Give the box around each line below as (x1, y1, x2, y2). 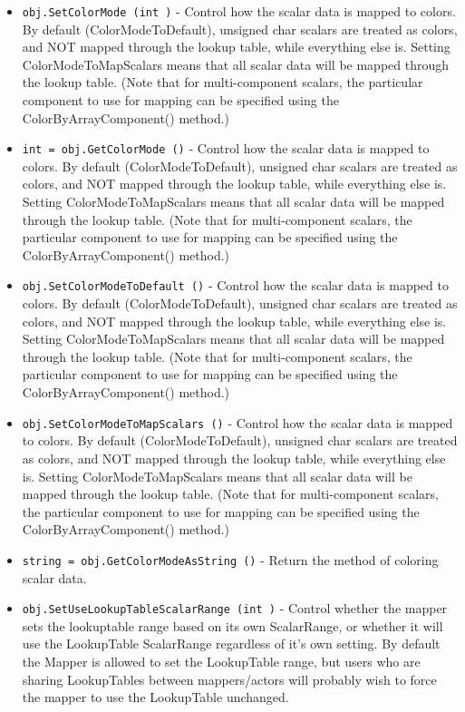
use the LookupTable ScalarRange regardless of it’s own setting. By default (22, 634, 441, 653)
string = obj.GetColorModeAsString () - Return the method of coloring (22, 550, 439, 569)
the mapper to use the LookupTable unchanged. (22, 688, 289, 707)
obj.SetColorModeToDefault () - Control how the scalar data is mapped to (22, 276, 449, 295)
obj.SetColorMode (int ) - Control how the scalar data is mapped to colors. (22, 2, 456, 20)
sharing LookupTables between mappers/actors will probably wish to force (22, 669, 437, 688)
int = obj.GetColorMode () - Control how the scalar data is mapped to (22, 139, 430, 158)
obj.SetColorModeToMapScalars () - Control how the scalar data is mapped (22, 413, 453, 432)
